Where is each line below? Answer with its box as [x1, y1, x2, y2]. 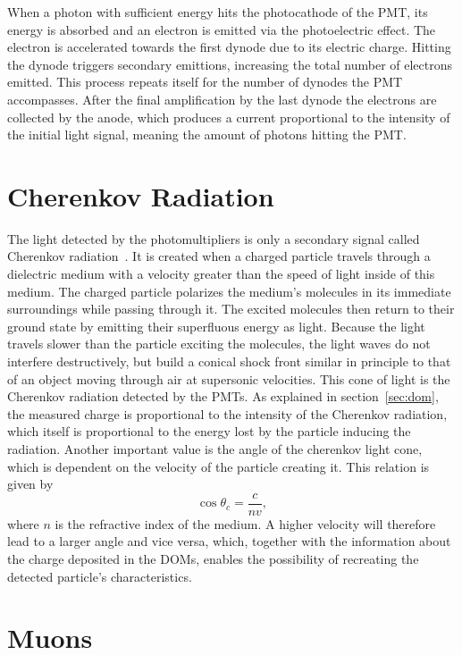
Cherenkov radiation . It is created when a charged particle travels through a [7, 247, 431, 265]
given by [7, 474, 54, 493]
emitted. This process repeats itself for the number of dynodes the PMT [7, 72, 403, 91]
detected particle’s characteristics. [7, 567, 192, 585]
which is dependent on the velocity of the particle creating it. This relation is [7, 457, 430, 475]
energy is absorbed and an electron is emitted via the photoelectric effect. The [7, 20, 436, 38]
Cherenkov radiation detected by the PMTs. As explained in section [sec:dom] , [7, 387, 439, 406]
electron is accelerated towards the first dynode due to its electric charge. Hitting [7, 38, 451, 56]
